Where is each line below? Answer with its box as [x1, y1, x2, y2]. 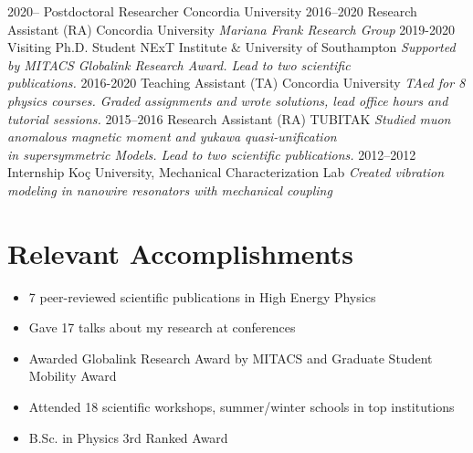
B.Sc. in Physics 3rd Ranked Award [28, 427, 228, 447]
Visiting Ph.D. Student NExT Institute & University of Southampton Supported [7, 37, 456, 57]
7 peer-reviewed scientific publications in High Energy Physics [28, 287, 376, 306]
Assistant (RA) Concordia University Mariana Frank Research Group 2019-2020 [7, 19, 455, 38]
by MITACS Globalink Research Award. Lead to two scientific [7, 55, 351, 74]
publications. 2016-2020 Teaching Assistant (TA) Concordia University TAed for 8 [7, 73, 466, 92]
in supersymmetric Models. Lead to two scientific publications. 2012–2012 [7, 144, 416, 163]
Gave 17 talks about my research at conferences [28, 318, 296, 337]
